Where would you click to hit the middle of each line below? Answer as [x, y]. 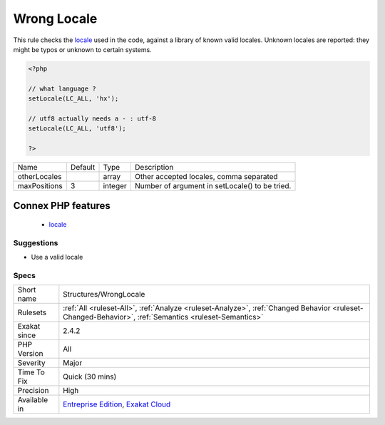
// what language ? [62, 88]
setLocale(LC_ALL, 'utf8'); [77, 129]
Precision [33, 391]
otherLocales [40, 177]
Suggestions [36, 242]
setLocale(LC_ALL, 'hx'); [73, 99]
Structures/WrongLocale [104, 295]
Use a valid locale [57, 257]
